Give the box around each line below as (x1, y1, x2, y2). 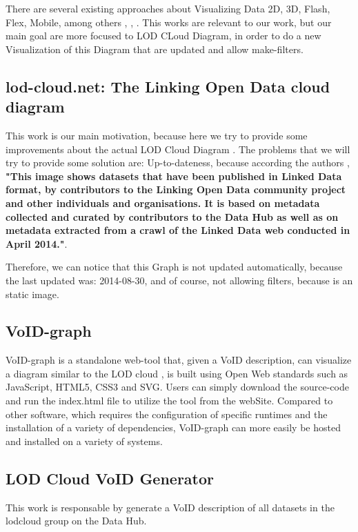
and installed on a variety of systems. (6, 433, 163, 448)
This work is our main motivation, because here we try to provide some (6, 128, 308, 142)
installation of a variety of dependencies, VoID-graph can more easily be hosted (6, 420, 341, 435)
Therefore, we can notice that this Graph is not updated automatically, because (6, 259, 343, 274)
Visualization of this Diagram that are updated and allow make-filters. (6, 41, 304, 56)
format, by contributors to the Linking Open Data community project (6, 182, 346, 197)
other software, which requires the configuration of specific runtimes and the (6, 406, 328, 421)
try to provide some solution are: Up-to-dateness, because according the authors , (6, 155, 350, 170)
